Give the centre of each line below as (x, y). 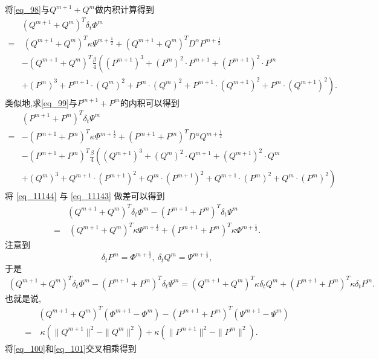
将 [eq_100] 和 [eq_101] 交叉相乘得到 (71, 348)
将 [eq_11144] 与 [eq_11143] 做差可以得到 (85, 196)
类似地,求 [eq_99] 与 (41, 102)
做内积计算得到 (124, 9)
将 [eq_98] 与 (27, 9)
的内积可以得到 (150, 102)
